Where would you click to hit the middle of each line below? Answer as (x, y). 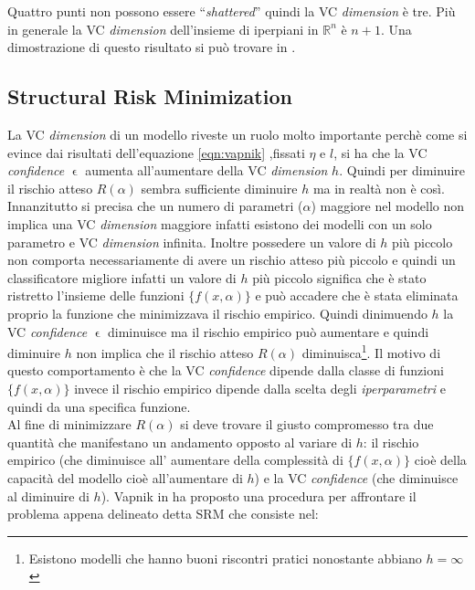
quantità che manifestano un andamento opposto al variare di (180, 442)
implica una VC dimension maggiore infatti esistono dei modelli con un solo (220, 223)
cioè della (440, 460)
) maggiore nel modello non (388, 206)
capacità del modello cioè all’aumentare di (125, 477)
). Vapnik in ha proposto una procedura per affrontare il (259, 495)
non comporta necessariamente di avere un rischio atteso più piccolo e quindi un (232, 260)
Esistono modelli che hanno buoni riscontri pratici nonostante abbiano (225, 558)
